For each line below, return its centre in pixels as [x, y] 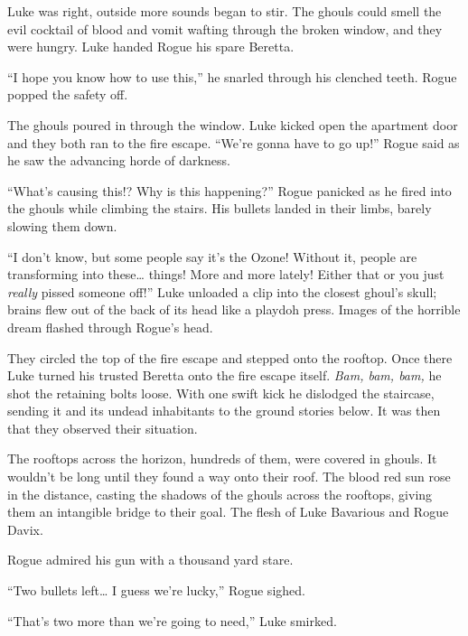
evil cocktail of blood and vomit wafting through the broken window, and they [225, 28]
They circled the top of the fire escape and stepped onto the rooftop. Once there [230, 357]
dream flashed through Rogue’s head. [110, 327]
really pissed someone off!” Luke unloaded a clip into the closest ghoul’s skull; [222, 291]
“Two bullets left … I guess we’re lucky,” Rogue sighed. [156, 590]
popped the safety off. [68, 94]
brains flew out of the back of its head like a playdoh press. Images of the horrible [234, 309]
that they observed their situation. [103, 428]
